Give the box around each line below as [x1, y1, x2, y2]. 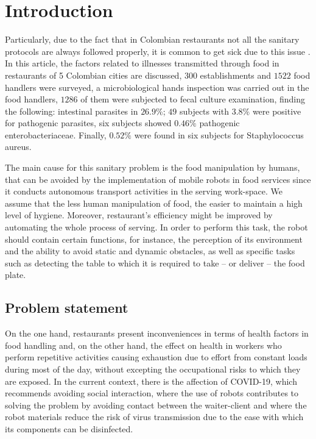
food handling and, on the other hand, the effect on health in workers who [5, 338, 282, 351]
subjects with [179, 104, 229, 117]
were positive [252, 104, 301, 117]
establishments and [200, 68, 272, 81]
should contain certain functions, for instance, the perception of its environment [5, 232, 303, 245]
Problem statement [5, 298, 128, 317]
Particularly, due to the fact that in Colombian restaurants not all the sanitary [5, 33, 300, 46]
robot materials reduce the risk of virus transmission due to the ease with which [5, 410, 304, 423]
